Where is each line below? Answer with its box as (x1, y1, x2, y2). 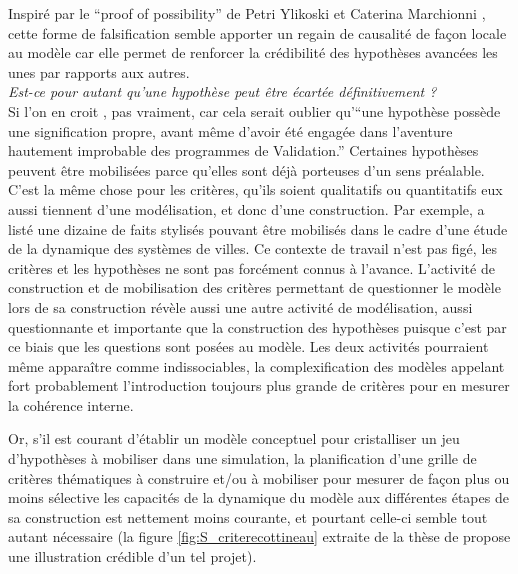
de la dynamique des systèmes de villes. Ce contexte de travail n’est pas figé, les (8, 238, 498, 259)
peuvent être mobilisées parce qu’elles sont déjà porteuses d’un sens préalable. (8, 159, 485, 180)
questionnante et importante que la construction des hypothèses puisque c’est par (8, 316, 507, 337)
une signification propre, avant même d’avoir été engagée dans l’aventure (8, 120, 453, 141)
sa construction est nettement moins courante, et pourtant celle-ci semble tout (8, 506, 488, 527)
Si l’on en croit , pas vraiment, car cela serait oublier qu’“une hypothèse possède (8, 100, 501, 121)
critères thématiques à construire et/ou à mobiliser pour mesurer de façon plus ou (8, 467, 510, 488)
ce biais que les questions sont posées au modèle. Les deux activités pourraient (8, 336, 489, 357)
